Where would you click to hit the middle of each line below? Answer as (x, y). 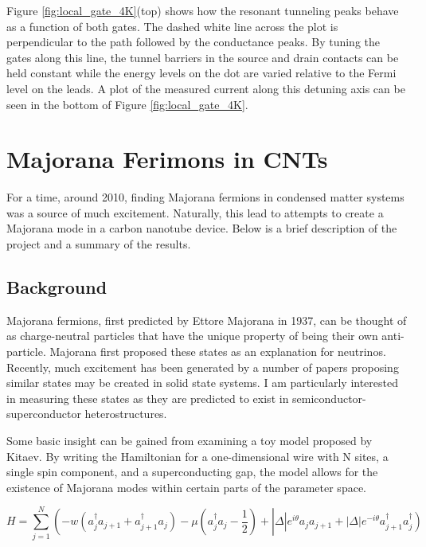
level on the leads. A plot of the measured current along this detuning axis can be (206, 88)
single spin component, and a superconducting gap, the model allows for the (192, 472)
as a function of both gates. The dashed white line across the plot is (172, 26)
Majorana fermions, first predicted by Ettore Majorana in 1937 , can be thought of (207, 320)
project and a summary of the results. (99, 244)
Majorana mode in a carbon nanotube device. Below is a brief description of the (202, 228)
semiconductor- (329, 398)
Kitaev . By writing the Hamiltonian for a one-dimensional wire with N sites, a (197, 456)
